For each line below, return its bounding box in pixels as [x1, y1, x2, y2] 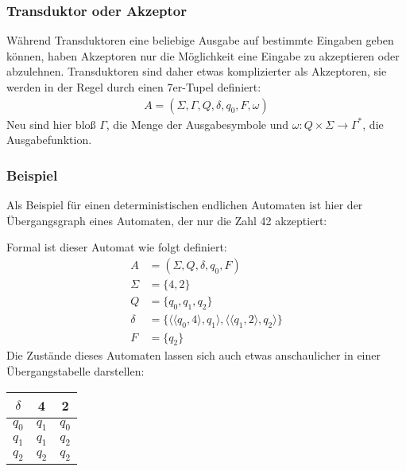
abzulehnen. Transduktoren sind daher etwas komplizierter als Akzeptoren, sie [6, 63, 387, 80]
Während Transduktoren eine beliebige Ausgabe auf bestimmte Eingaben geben [6, 32, 394, 49]
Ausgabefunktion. [6, 131, 92, 148]
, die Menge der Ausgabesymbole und [106, 115, 289, 132]
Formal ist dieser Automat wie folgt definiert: [6, 239, 227, 255]
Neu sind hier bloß [6, 115, 96, 132]
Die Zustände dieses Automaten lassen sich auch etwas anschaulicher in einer [6, 347, 381, 364]
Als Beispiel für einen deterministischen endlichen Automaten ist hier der [6, 197, 363, 213]
